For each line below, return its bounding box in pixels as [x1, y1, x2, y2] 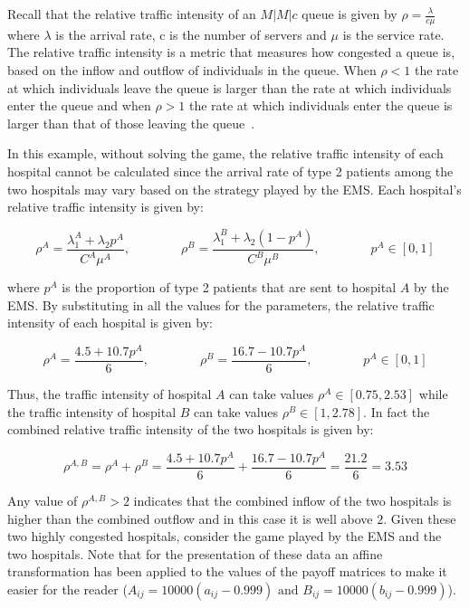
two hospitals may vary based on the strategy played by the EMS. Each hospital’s [7, 179, 462, 198]
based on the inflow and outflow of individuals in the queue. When [7, 61, 377, 80]
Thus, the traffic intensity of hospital [7, 385, 212, 404]
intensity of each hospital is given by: [7, 313, 213, 332]
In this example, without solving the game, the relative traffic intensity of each [7, 144, 444, 163]
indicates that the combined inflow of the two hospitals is [133, 490, 452, 509]
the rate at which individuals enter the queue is [188, 96, 453, 115]
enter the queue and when [7, 96, 151, 115]
